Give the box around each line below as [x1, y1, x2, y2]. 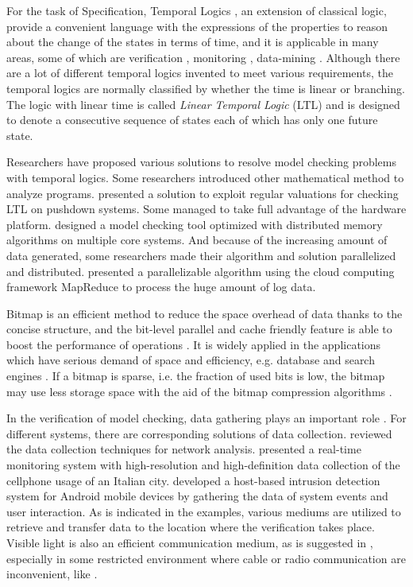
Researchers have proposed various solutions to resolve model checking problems [6, 154, 396, 170]
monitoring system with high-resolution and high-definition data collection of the [6, 457, 400, 473]
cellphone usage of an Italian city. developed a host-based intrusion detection [6, 472, 380, 488]
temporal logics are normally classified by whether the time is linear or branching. [6, 80, 405, 96]
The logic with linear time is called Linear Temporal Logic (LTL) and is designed [6, 95, 400, 112]
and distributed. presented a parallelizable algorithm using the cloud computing [6, 262, 395, 279]
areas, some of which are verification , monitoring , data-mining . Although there [6, 49, 400, 65]
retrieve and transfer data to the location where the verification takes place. [6, 519, 375, 535]
